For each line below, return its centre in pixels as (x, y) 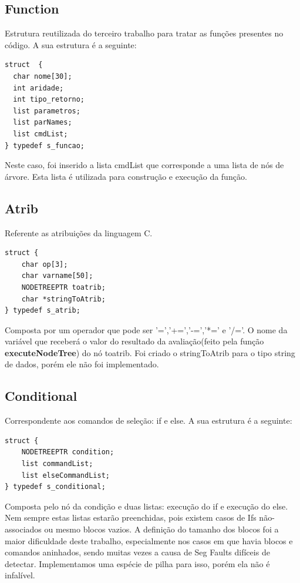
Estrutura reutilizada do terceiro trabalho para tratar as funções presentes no (144, 33)
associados (23, 529)
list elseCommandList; (65, 475)
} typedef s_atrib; (43, 311)
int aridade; (38, 88)
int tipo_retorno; (49, 100)
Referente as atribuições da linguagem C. (79, 232)
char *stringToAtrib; (63, 299)
